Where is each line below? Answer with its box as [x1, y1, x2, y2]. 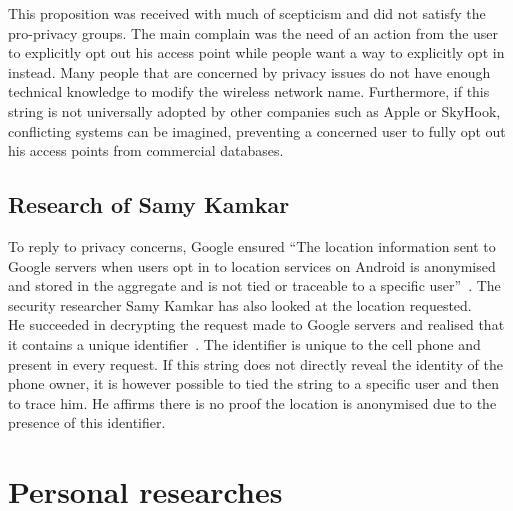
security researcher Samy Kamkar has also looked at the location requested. [8, 294, 472, 315]
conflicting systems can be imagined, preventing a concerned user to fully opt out [8, 120, 506, 141]
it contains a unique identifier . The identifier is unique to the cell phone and [8, 333, 481, 354]
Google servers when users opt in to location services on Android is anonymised [8, 255, 496, 276]
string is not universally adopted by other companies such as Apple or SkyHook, [8, 100, 501, 121]
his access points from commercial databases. [8, 140, 284, 161]
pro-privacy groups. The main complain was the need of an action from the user [8, 22, 499, 43]
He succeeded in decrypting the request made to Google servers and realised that [8, 314, 505, 335]
